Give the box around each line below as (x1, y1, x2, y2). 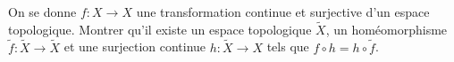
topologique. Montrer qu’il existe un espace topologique (8, 19, 312, 38)
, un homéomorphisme (325, 19, 448, 38)
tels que (266, 37, 309, 56)
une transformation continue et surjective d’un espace (136, 3, 430, 20)
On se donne (8, 3, 77, 20)
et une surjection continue (63, 37, 206, 56)
